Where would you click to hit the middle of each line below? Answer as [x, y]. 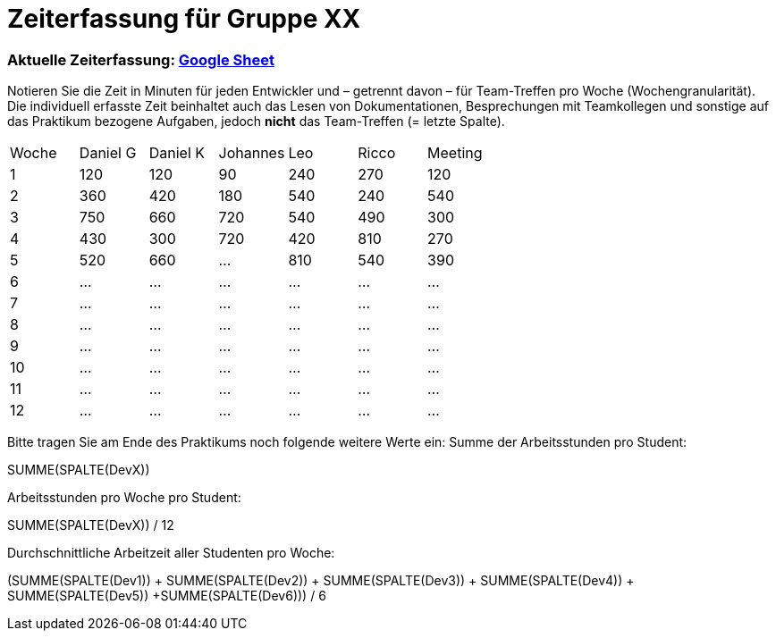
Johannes [252, 153]
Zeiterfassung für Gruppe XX [184, 19]
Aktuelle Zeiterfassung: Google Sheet [141, 59]
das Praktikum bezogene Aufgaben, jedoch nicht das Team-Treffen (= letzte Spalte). [256, 122]
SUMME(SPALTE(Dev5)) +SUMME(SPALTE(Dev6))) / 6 [167, 596]
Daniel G [108, 153]
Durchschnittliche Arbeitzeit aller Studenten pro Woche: [171, 553]
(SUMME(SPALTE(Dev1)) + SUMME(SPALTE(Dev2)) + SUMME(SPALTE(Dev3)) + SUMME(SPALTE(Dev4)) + [321, 581]
